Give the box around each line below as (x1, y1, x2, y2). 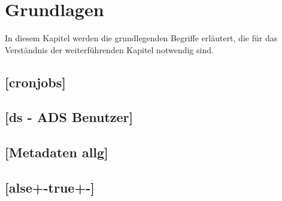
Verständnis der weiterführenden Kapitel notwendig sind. (5, 43, 214, 56)
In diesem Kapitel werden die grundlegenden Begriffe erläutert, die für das (5, 32, 278, 44)
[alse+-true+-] (5, 178, 95, 197)
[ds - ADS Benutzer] (5, 108, 134, 126)
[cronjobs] (5, 72, 66, 91)
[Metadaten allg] (5, 143, 108, 162)
